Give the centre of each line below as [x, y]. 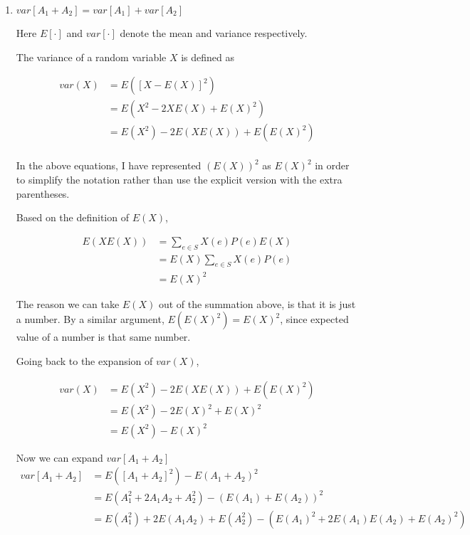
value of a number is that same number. [103, 337]
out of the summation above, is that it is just [257, 303]
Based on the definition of [72, 217]
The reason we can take [68, 303]
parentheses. [43, 193]
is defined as [208, 57]
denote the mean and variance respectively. [214, 33]
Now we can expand [59, 457]
